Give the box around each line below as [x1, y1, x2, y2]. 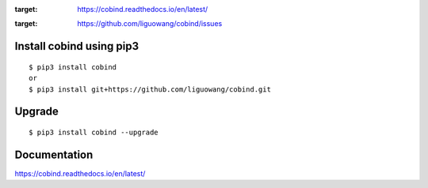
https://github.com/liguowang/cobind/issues [77, 19, 223, 28]
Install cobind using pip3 [14, 39, 139, 53]
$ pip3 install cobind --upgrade [29, 127, 159, 137]
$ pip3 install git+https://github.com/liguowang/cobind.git [29, 85, 271, 94]
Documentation [14, 148, 94, 161]
